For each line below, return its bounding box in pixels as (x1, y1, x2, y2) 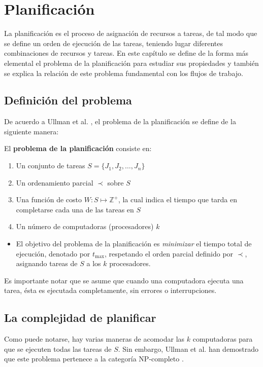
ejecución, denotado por (16, 248, 90, 259)
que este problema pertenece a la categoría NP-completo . (4, 353, 184, 364)
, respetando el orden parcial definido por (105, 248, 234, 259)
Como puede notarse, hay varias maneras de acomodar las (4, 334, 185, 344)
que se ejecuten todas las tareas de (4, 343, 112, 354)
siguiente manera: (4, 126, 59, 136)
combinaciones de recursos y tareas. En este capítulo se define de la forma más (4, 48, 249, 58)
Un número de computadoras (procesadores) (16, 221, 154, 232)
